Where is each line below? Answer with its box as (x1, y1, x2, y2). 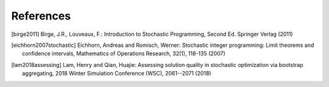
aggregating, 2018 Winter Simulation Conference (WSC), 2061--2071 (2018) (22, 70, 211, 77)
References (11, 9, 71, 23)
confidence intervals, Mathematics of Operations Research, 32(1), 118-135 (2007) (22, 50, 225, 57)
